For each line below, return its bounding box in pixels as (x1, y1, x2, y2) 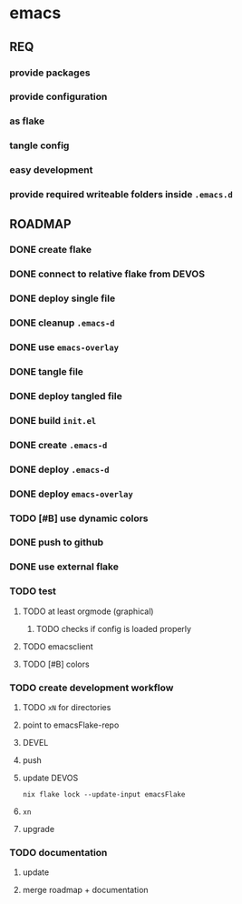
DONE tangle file (9, 366, 84, 378)
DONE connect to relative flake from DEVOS (9, 267, 206, 280)
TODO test (9, 585, 57, 598)
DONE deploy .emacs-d (9, 463, 110, 476)
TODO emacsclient (22, 640, 93, 652)
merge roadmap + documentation (22, 885, 149, 896)
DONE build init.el (9, 414, 97, 427)
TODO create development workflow (9, 681, 174, 694)
